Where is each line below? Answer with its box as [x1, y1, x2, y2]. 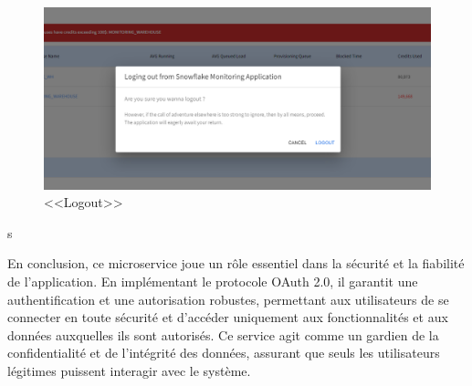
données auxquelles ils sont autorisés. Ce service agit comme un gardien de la [7, 325, 439, 344]
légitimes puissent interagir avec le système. [7, 360, 251, 380]
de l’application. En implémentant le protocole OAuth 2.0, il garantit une [7, 271, 418, 290]
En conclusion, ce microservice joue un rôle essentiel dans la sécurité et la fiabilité [7, 254, 465, 273]
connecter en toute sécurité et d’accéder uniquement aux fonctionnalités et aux [7, 308, 448, 327]
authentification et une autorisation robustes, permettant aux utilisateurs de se [7, 289, 449, 308]
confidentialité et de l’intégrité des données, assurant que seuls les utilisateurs [7, 343, 440, 362]
